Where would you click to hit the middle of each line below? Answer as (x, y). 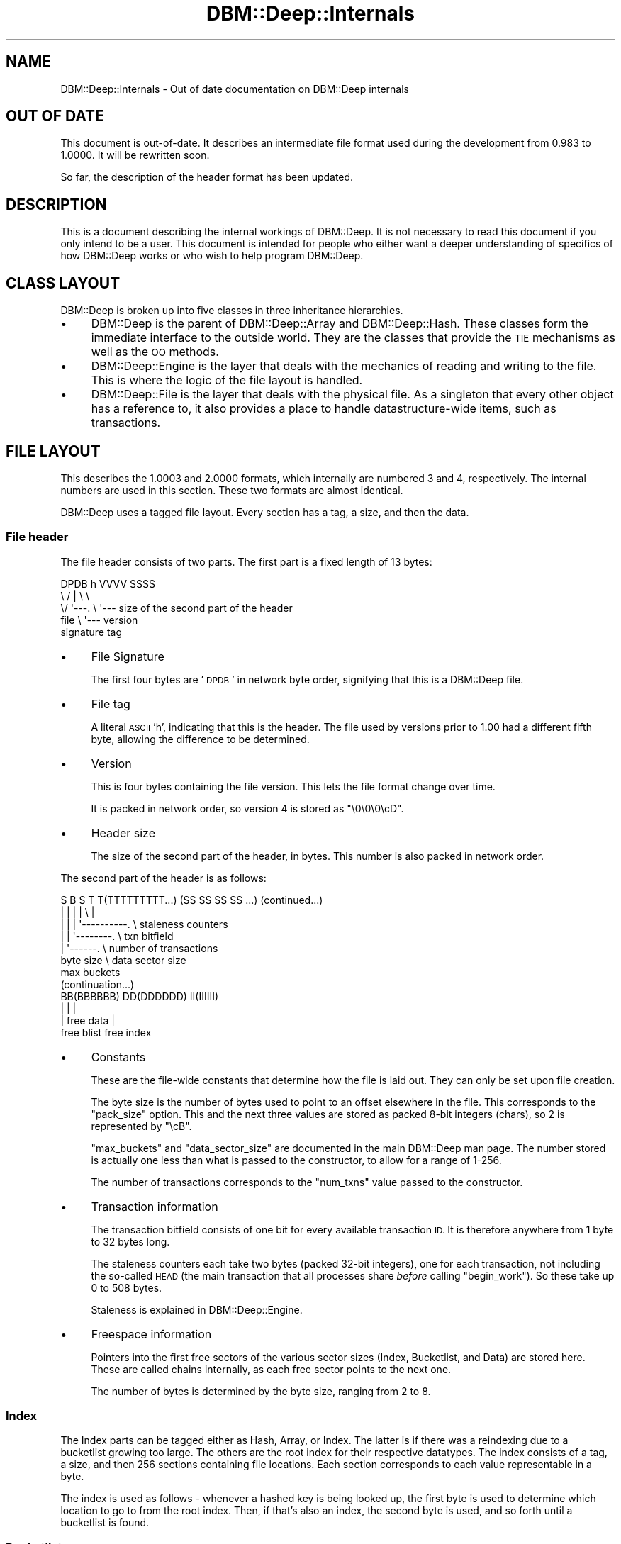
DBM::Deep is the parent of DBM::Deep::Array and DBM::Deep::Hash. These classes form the (340, 324)
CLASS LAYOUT (63, 283)
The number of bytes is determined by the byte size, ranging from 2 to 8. (261, 1391)
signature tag (91, 632)
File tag (111, 704)
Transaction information (155, 1206)
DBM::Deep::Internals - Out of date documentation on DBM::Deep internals (235, 89)
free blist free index (106, 1032)
